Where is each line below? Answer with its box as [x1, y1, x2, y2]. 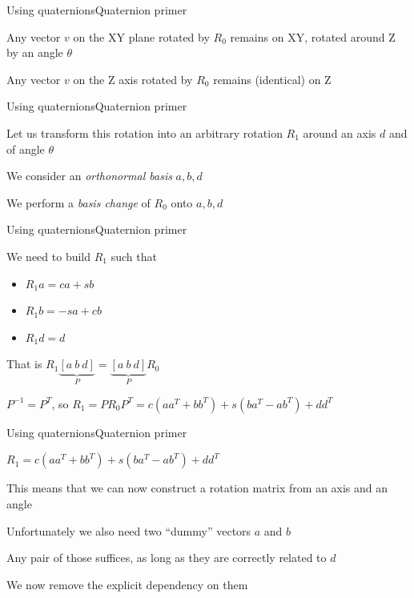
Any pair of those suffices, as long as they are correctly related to [6, 549, 327, 566]
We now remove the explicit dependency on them [6, 576, 248, 592]
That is [6, 355, 42, 372]
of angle [6, 140, 45, 157]
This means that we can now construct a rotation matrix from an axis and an [6, 480, 388, 496]
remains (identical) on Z [213, 70, 332, 87]
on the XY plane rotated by [73, 28, 210, 45]
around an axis [303, 124, 376, 141]
